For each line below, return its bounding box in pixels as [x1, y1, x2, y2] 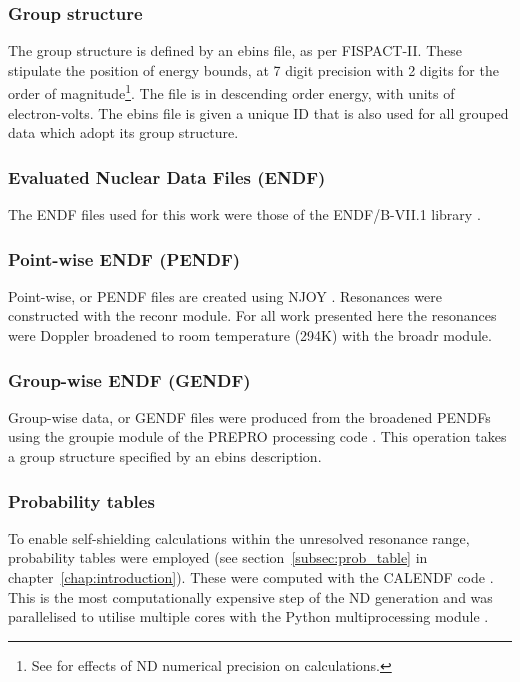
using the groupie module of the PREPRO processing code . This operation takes [8, 426, 507, 447]
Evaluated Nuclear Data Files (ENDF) [8, 164, 326, 189]
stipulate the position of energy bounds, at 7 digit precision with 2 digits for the [8, 59, 499, 80]
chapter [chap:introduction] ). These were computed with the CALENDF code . [8, 567, 494, 588]
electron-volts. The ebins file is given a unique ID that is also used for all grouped [8, 102, 509, 123]
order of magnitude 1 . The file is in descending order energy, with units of [8, 80, 455, 104]
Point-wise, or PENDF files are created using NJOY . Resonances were [8, 285, 442, 306]
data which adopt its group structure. [8, 122, 239, 143]
